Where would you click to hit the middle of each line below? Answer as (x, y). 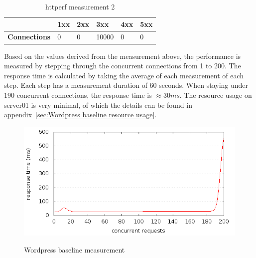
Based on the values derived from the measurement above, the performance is (123, 56)
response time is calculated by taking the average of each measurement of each (124, 75)
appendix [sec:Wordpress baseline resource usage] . (80, 115)
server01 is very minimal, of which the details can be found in (98, 105)
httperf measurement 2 (80, 6)
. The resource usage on (216, 95)
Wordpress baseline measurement (74, 249)
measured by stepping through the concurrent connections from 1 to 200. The (123, 66)
